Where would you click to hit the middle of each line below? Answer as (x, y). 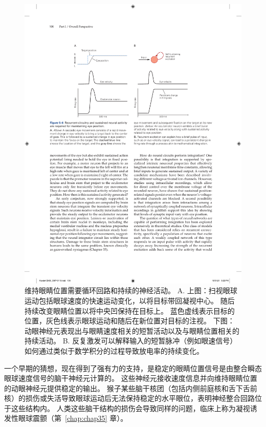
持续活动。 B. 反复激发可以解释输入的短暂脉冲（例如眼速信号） (131, 341)
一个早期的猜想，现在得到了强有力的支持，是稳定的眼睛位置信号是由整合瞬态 (133, 368)
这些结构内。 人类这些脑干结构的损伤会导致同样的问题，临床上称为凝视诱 (134, 408)
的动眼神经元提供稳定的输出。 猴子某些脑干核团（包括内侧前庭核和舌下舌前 (131, 388)
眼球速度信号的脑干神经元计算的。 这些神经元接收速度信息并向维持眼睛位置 (131, 378)
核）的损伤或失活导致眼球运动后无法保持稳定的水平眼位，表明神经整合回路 (129, 398)
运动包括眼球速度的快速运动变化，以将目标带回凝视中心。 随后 (130, 300)
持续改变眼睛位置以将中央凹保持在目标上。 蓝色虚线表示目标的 (130, 310)
